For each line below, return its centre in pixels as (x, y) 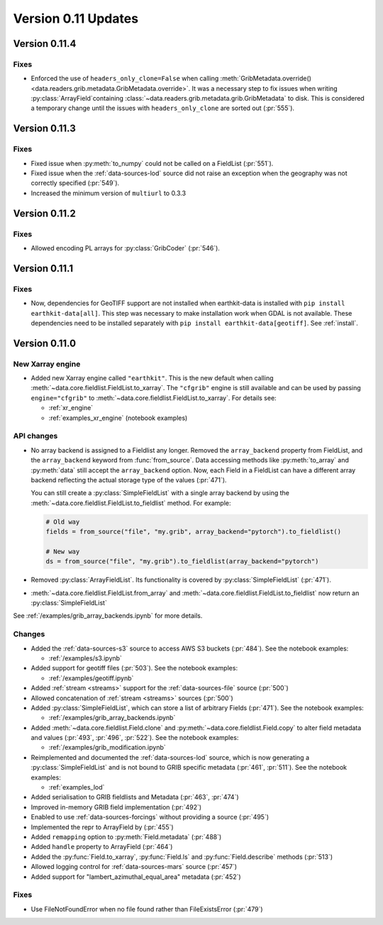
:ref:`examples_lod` (77, 787)
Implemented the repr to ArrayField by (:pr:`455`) (102, 827)
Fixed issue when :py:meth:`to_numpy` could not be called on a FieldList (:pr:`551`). (152, 163)
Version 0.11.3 (44, 129)
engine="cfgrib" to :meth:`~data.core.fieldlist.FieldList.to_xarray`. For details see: (154, 398)
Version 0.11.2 (44, 213)
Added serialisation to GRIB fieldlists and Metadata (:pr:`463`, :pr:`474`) (135, 797)
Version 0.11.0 (45, 343)
